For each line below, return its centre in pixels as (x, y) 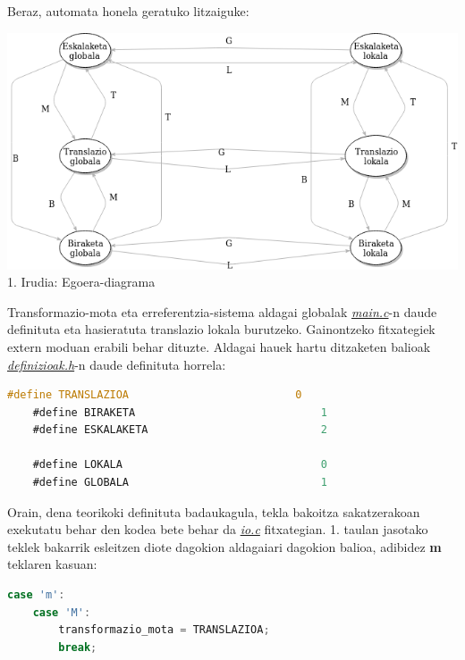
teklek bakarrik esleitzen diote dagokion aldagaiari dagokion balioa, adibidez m (224, 546)
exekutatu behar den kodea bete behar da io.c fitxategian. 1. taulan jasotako (218, 529)
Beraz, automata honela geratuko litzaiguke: (128, 11)
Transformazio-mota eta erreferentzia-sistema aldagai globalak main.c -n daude (222, 311)
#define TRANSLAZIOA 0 (155, 395)
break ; (78, 647)
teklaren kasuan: (52, 564)
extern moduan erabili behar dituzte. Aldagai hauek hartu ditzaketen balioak (219, 346)
